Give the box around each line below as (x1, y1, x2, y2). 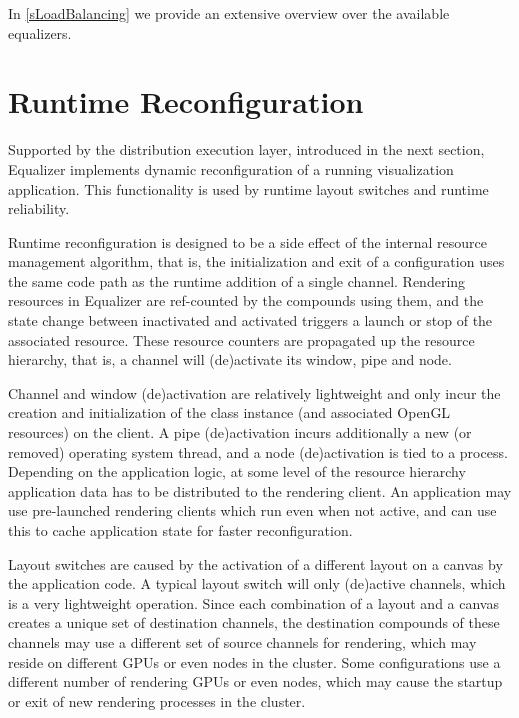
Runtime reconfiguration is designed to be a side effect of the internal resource (8, 231, 487, 252)
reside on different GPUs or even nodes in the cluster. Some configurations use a (8, 651, 501, 672)
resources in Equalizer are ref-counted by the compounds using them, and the (8, 290, 484, 311)
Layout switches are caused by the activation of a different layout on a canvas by (8, 553, 503, 574)
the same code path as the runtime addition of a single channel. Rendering (8, 270, 466, 291)
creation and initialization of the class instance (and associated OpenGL (8, 402, 451, 423)
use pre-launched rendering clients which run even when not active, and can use (8, 500, 497, 521)
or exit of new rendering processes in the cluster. (8, 690, 306, 711)
